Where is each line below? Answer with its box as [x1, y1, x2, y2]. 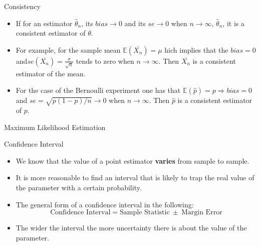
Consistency [4, 1, 41, 11]
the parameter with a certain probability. [16, 182, 142, 193]
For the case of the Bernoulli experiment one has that [16, 85, 181, 95]
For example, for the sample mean [16, 44, 121, 55]
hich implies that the [164, 44, 228, 55]
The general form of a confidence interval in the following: [16, 199, 194, 209]
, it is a [222, 18, 244, 28]
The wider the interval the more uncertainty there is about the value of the [16, 222, 247, 233]
